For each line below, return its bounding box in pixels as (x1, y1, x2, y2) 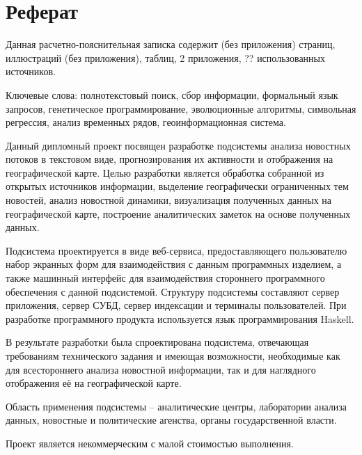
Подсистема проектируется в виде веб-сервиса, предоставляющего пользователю (6, 243, 347, 257)
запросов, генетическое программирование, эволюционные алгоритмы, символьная (6, 101, 356, 115)
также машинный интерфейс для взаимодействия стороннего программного (6, 271, 325, 285)
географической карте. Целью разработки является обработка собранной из (6, 165, 324, 179)
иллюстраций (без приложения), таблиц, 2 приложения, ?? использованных (6, 50, 325, 65)
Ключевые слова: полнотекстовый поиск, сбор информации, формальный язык (6, 87, 338, 102)
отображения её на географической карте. (6, 376, 182, 390)
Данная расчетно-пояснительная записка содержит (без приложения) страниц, (6, 37, 336, 51)
